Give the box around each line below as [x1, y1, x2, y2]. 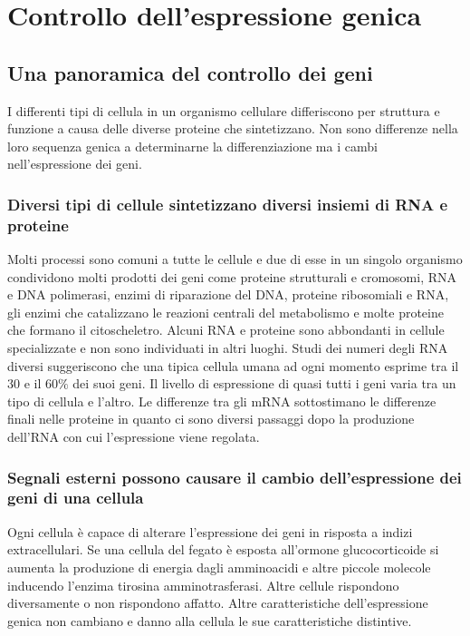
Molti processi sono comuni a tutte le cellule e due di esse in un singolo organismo [7, 250, 463, 269]
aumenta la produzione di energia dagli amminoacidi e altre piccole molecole [7, 557, 431, 576]
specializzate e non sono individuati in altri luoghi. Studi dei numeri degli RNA [7, 338, 448, 357]
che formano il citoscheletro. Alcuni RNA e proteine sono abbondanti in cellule [7, 320, 445, 339]
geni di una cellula [7, 486, 144, 509]
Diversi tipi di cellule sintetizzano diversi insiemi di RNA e [7, 192, 448, 215]
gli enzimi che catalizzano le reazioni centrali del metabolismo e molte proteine [7, 302, 444, 321]
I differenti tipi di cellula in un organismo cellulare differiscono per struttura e [7, 101, 440, 120]
